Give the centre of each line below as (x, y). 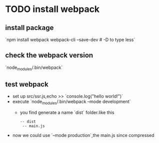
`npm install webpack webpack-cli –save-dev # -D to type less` (70, 39)
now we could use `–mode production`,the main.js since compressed (83, 135)
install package (29, 28)
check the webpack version (49, 55)
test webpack (27, 84)
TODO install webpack (52, 9)
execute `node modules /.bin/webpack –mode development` (71, 102)
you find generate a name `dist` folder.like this (67, 112)
